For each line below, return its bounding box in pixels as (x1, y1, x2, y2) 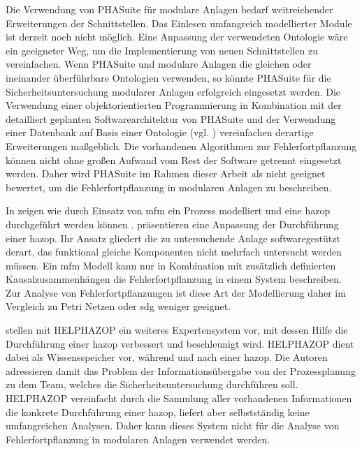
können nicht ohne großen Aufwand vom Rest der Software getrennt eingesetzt (6, 152, 342, 167)
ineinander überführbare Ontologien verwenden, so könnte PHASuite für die (6, 70, 331, 84)
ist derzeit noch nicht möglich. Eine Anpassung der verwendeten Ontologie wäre (6, 29, 348, 44)
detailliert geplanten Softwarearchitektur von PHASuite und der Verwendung (6, 111, 336, 126)
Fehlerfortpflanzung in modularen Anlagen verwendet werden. (6, 431, 270, 446)
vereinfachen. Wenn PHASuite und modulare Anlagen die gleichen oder (6, 57, 312, 71)
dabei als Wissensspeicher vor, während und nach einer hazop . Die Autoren (6, 350, 328, 364)
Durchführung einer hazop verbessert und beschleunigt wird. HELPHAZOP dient (6, 336, 354, 350)
